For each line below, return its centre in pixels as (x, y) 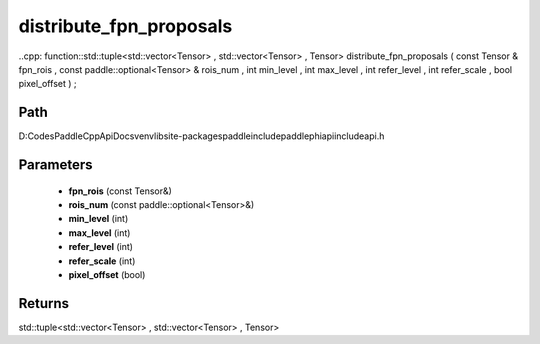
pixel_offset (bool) (107, 274)
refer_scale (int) (102, 261)
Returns (44, 303)
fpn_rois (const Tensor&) (120, 191)
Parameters (55, 165)
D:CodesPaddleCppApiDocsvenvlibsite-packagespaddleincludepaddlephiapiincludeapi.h (201, 136)
